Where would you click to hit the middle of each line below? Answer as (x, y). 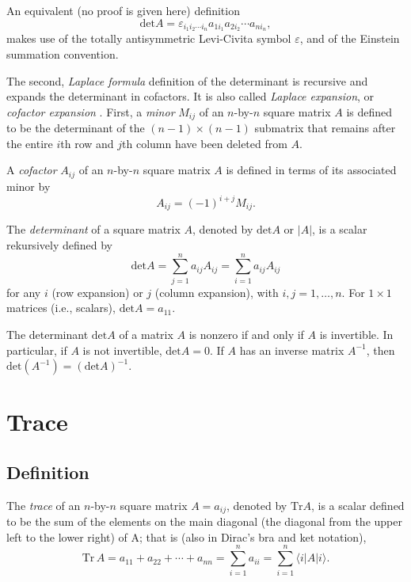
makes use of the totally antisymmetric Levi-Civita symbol (149, 38)
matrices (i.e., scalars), (61, 308)
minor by (29, 186)
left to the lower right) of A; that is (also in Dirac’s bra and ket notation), (186, 536)
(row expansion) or (97, 292)
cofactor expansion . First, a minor (91, 111)
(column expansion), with (217, 292)
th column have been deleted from (205, 143)
